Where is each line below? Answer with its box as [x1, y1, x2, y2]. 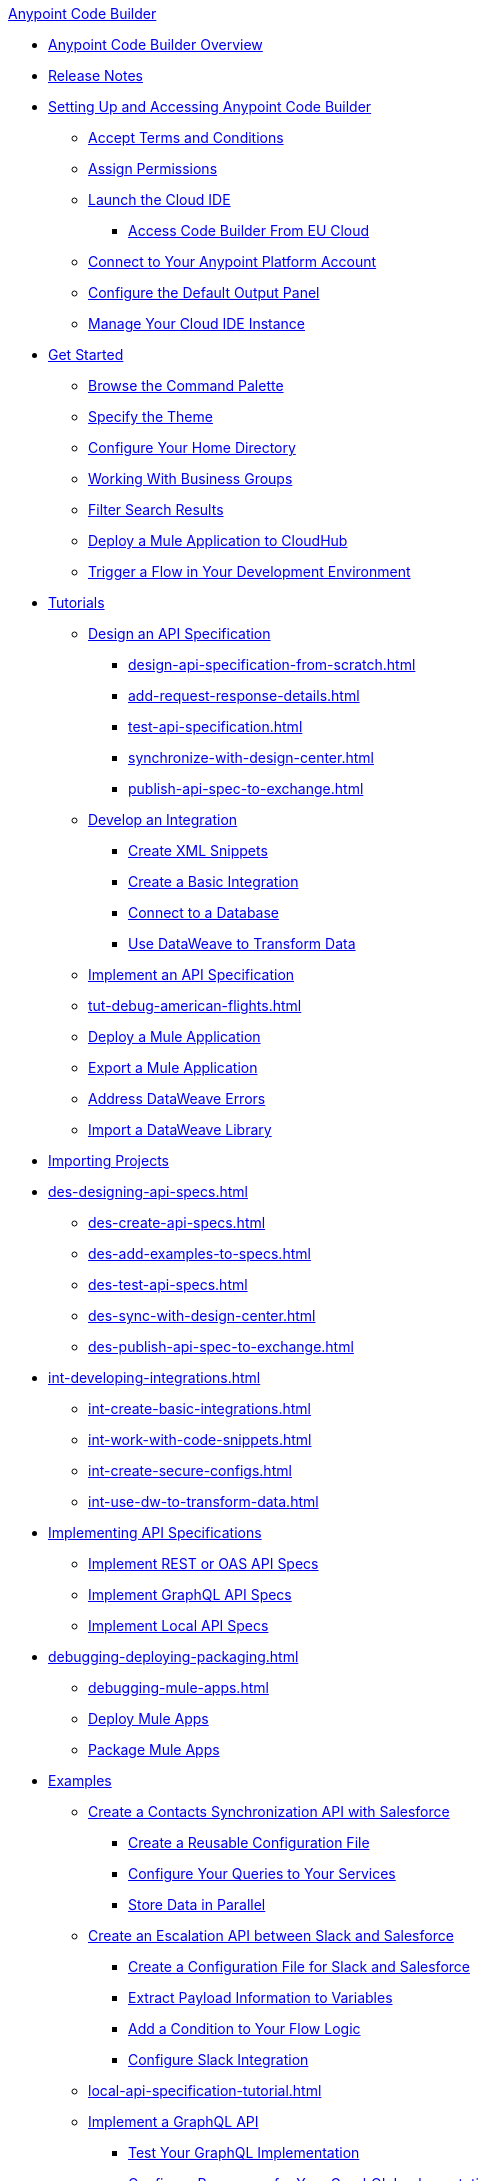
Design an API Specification [88, 625, 271, 642]
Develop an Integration [88, 811, 238, 828]
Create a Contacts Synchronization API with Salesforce [88, 1803, 450, 1820]
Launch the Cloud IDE [88, 191, 231, 208]
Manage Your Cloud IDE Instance [88, 315, 306, 332]
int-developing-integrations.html [48, 1369, 261, 1386]
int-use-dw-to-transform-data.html [88, 1493, 319, 1510]
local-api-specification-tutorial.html [88, 2082, 322, 2099]
